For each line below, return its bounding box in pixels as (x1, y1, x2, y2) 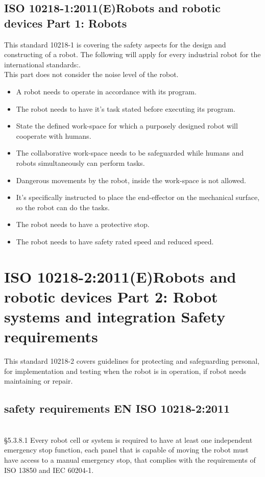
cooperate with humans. (16, 130, 91, 141)
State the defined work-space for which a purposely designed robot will (16, 120, 238, 131)
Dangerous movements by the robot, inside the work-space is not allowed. (16, 174, 247, 185)
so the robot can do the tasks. (16, 202, 110, 212)
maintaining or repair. (4, 375, 73, 386)
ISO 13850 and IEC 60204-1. (4, 464, 94, 475)
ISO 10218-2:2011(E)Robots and (4, 266, 236, 287)
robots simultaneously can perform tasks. (16, 157, 145, 168)
